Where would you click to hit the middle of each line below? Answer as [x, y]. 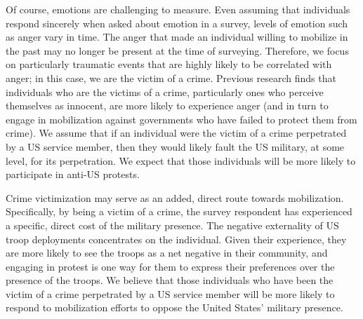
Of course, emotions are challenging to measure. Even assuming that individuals [178, 9]
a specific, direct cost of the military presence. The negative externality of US [172, 225]
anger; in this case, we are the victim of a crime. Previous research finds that [171, 77]
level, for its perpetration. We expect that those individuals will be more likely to [181, 160]
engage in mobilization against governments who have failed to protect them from [181, 119]
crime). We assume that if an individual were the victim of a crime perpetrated [176, 133]
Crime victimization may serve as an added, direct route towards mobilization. [175, 197]
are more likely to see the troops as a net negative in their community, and [167, 253]
